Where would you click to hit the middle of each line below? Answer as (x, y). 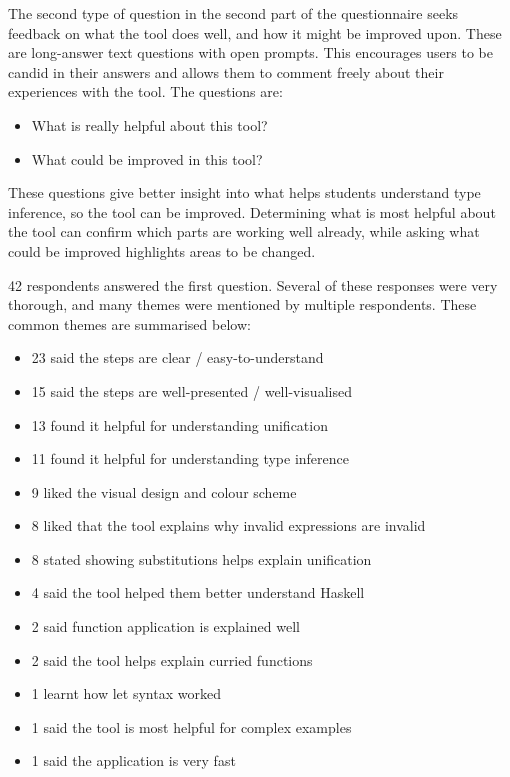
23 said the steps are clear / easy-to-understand (177, 357)
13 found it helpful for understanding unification (179, 424)
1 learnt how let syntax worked (126, 693)
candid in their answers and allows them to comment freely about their (226, 71)
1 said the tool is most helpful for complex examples (191, 726)
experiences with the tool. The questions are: (145, 91)
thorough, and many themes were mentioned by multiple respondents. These (242, 304)
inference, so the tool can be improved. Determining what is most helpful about (252, 211)
